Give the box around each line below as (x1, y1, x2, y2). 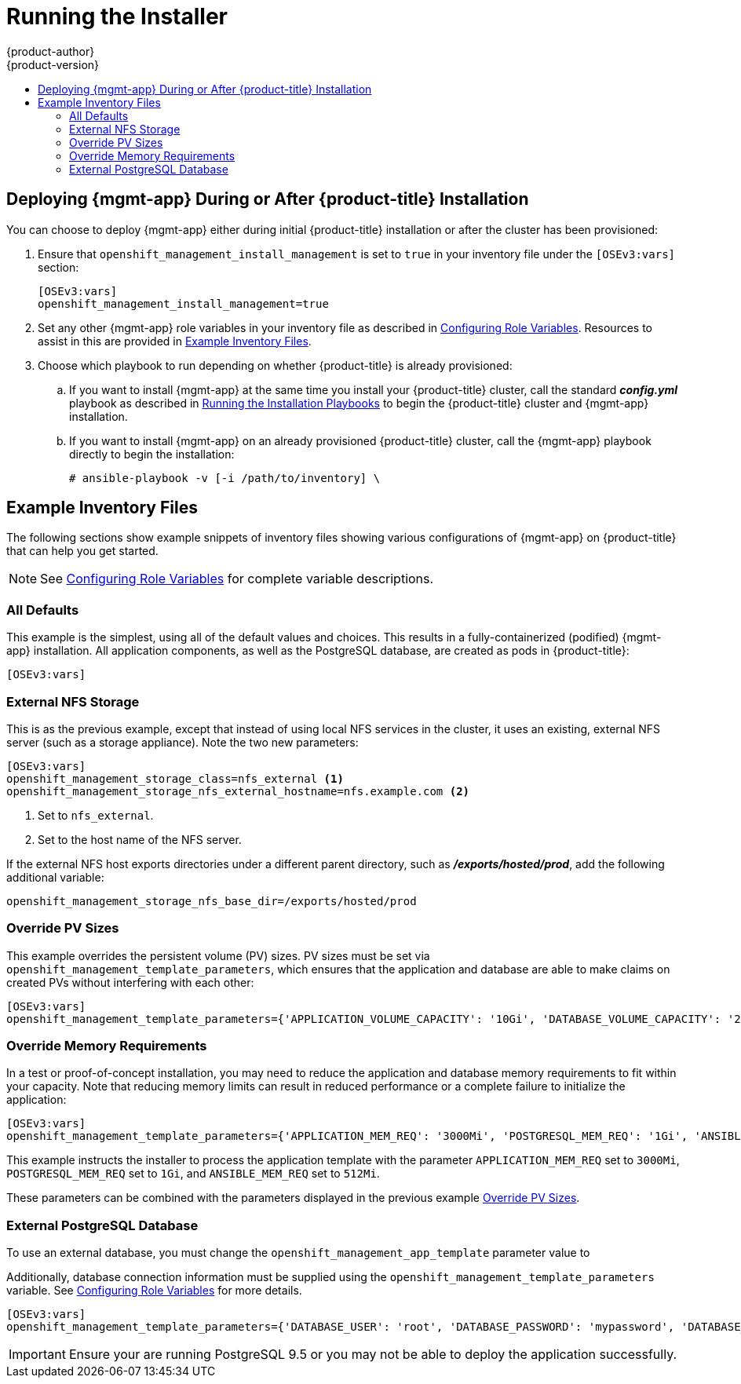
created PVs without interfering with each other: (6, 975, 254, 989)
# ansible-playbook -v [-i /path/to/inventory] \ (69, 471, 381, 484)
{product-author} (6, 44, 95, 58)
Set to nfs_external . (38, 808, 154, 822)
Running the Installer (6, 3, 228, 30)
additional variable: (6, 870, 104, 884)
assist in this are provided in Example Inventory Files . (38, 334, 312, 348)
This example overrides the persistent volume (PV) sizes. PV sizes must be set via (6, 948, 430, 962)
